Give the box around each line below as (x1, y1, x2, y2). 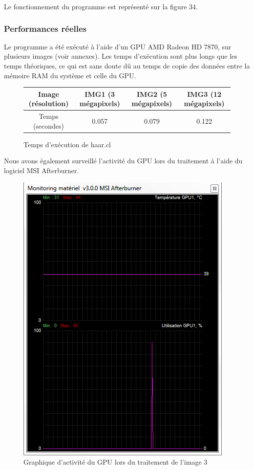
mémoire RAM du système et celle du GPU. (4, 70, 136, 80)
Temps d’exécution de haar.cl (23, 139, 111, 149)
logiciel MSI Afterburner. (4, 165, 79, 175)
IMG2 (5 (136, 89, 167, 99)
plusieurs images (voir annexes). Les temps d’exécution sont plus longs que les (4, 51, 237, 61)
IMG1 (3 (85, 89, 115, 99)
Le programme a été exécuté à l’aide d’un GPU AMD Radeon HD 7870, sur (4, 41, 232, 51)
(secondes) (33, 120, 64, 131)
